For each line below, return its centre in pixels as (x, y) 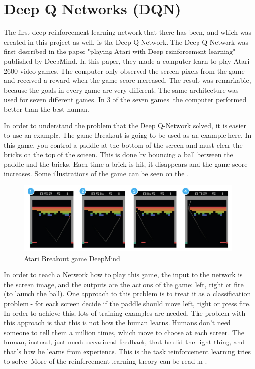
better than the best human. (47, 109)
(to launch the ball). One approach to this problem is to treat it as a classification (127, 294)
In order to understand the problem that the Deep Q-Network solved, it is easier (125, 125)
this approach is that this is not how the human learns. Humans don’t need (117, 323)
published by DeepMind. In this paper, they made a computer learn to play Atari (127, 61)
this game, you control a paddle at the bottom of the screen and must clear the (123, 145)
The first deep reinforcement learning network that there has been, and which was (127, 32)
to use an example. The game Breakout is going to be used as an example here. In (128, 135)
